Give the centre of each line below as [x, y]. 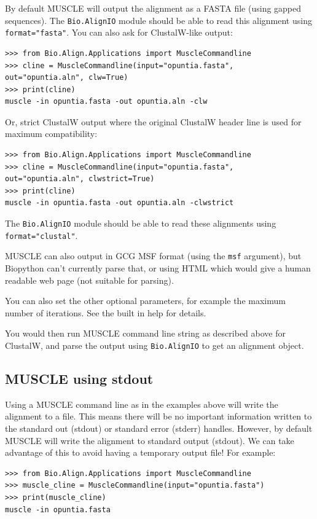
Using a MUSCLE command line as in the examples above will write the [142, 404]
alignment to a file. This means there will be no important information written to [158, 416]
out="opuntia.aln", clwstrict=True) [80, 179]
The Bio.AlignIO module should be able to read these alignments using [141, 223]
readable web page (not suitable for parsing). [89, 280]
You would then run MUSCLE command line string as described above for [145, 333]
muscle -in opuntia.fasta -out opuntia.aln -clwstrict [119, 203]
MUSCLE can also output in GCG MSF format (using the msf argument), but [153, 256]
